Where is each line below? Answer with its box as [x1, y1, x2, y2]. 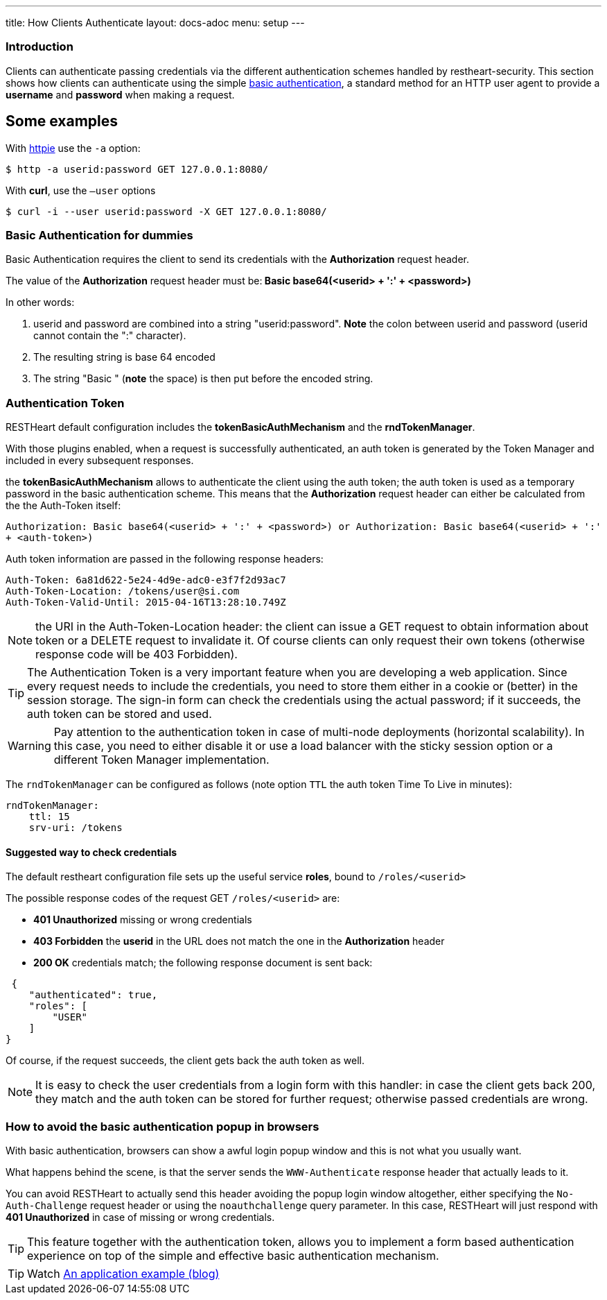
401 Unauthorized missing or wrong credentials [33, 914, 252, 926]
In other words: [6, 296, 75, 309]
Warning [8, 739, 51, 753]
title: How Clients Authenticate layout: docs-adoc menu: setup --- [6, 17, 305, 28]
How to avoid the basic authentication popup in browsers [6, 1119, 319, 1134]
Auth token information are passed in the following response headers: [6, 553, 324, 565]
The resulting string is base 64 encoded [33, 351, 215, 364]
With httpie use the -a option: [6, 142, 141, 154]
